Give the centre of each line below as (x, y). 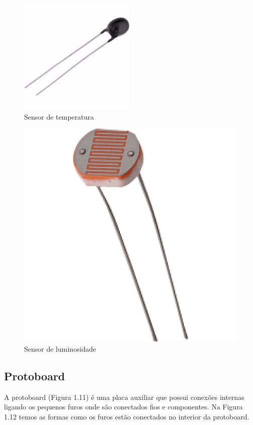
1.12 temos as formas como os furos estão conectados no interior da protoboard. (127, 416)
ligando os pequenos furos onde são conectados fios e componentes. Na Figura (123, 407)
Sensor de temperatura (59, 116)
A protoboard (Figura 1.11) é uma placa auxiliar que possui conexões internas (124, 397)
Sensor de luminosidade (60, 348)
